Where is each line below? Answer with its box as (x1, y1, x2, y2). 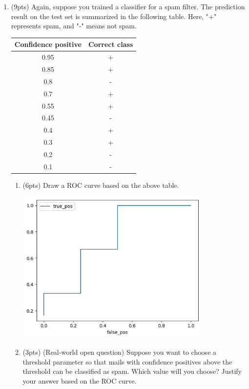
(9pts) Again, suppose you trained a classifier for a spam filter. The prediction (11, 1, 245, 11)
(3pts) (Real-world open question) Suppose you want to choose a (22, 347, 217, 357)
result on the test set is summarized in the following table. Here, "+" (11, 11, 217, 21)
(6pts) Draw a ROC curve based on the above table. (22, 180, 179, 190)
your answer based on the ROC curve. (22, 375, 137, 386)
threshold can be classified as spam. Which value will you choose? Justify (22, 366, 242, 376)
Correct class (88, 39, 133, 49)
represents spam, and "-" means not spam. (11, 21, 137, 31)
